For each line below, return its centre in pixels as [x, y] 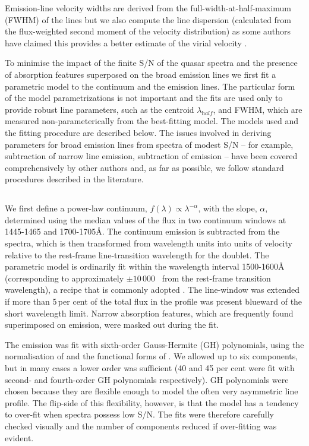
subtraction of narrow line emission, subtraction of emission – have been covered [151, 156]
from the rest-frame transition [216, 278]
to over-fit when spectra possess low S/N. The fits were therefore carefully [139, 414]
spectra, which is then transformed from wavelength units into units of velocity [149, 243]
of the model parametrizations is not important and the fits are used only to [144, 98]
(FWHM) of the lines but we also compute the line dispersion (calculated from [148, 19]
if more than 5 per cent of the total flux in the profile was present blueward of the [154, 301]
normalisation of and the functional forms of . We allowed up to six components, [152, 356]
